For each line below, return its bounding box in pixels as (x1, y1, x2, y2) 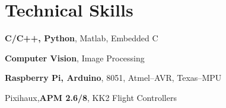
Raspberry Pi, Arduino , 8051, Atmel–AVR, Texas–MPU (5, 71, 222, 84)
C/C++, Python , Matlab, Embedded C (5, 32, 158, 44)
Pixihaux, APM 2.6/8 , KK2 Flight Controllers (5, 91, 177, 103)
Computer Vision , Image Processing (5, 51, 145, 64)
